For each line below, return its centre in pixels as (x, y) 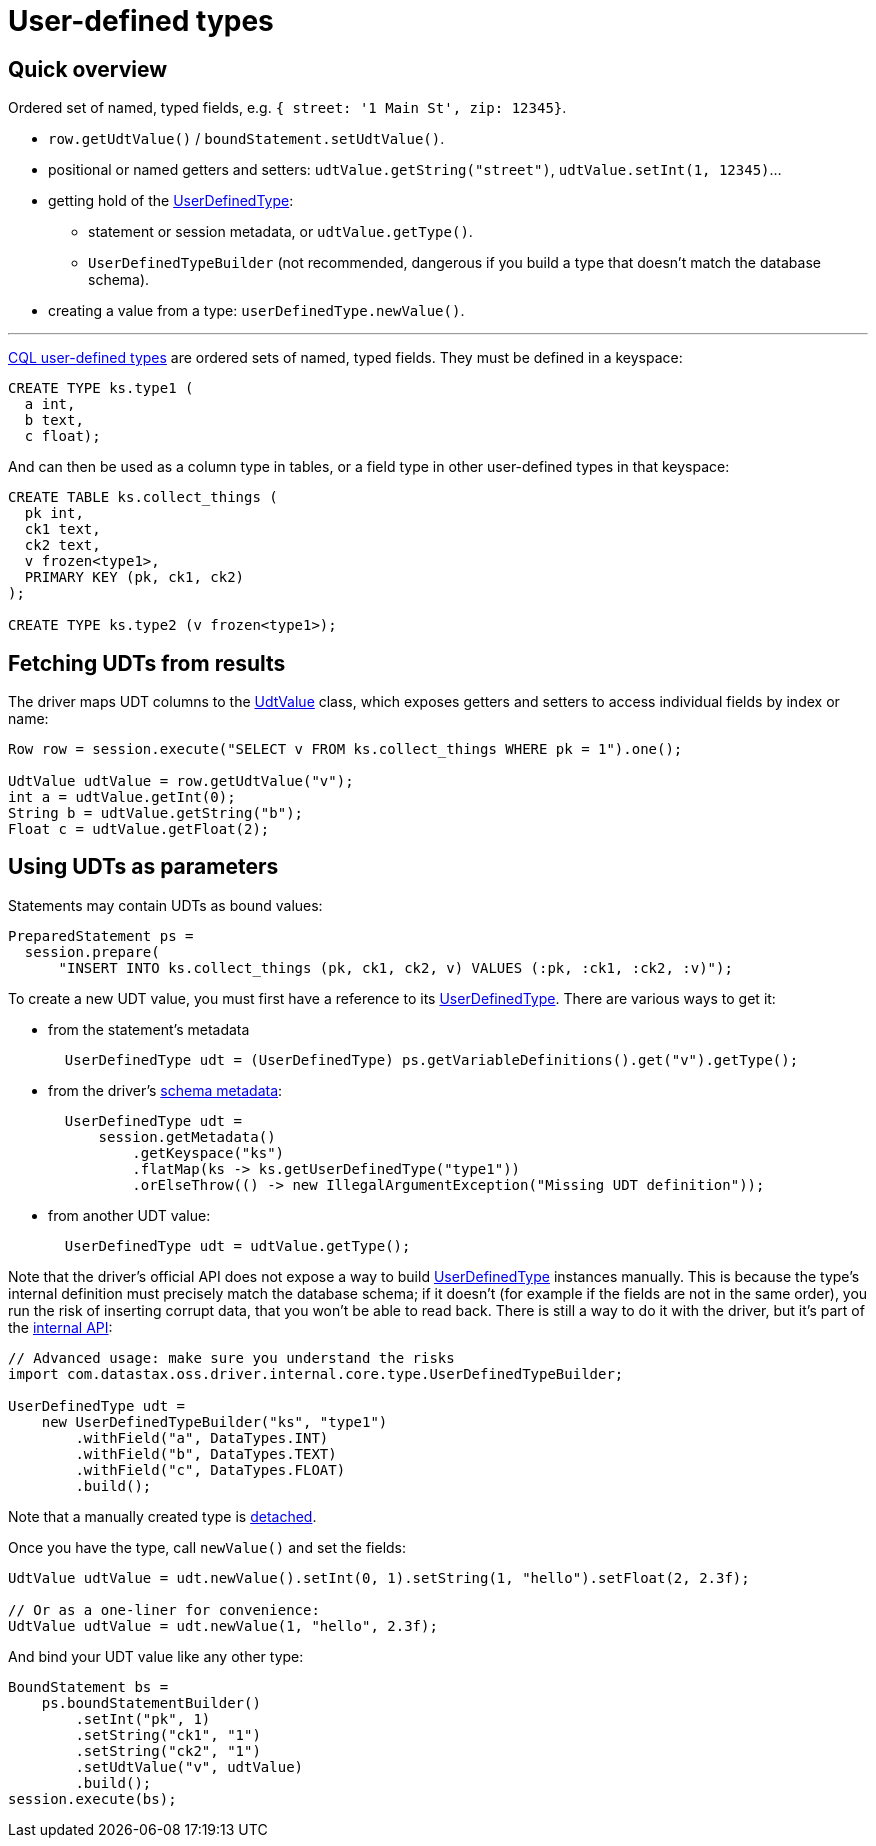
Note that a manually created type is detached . (162, 1516)
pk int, (54, 513)
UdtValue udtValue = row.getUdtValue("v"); (181, 781)
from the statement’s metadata (149, 1029)
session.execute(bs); (92, 1798)
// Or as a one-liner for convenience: (164, 1609)
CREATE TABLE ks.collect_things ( (143, 497)
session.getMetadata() (187, 1136)
